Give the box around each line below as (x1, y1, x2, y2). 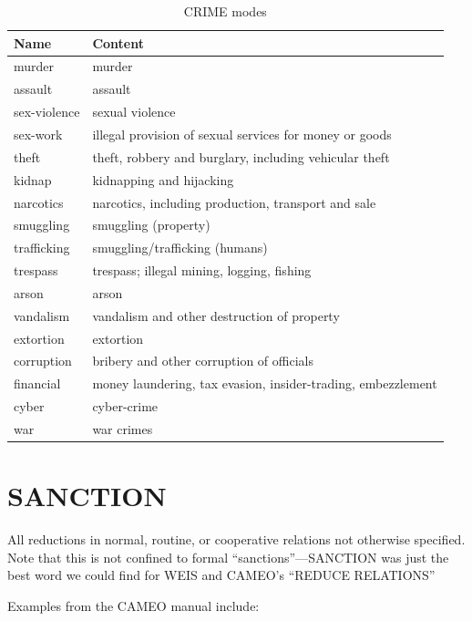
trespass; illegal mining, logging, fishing (92, 261, 312, 280)
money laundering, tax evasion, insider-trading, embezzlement (92, 374, 437, 393)
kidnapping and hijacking (92, 170, 234, 189)
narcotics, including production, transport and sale (92, 192, 376, 212)
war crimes (92, 419, 153, 438)
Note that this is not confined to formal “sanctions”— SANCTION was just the (7, 547, 449, 566)
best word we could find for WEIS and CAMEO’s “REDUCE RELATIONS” (7, 565, 436, 585)
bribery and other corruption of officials (92, 351, 313, 370)
